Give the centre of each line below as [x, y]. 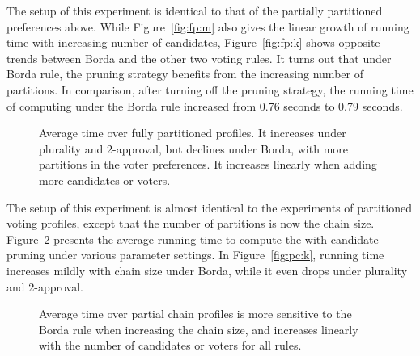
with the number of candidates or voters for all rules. [170, 345]
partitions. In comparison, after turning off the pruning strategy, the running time [210, 89]
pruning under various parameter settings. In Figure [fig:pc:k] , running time [195, 255]
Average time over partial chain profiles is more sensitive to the [195, 314]
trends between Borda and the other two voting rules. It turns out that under [199, 58]
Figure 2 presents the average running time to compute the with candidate [193, 239]
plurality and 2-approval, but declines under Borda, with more [194, 148]
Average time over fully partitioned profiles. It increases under [193, 133]
